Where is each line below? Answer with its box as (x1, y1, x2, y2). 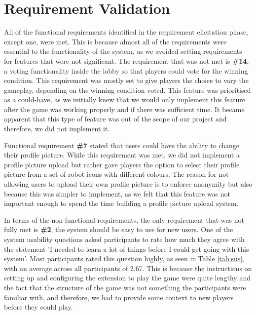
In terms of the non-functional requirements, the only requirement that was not (4, 214, 244, 225)
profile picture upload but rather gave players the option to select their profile (4, 159, 240, 169)
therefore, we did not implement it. (4, 123, 110, 134)
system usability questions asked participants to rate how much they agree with (4, 234, 245, 244)
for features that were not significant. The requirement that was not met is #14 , (4, 55, 249, 66)
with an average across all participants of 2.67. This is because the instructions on (4, 263, 252, 273)
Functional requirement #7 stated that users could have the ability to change (4, 140, 240, 150)
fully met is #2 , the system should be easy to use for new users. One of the (4, 224, 233, 235)
